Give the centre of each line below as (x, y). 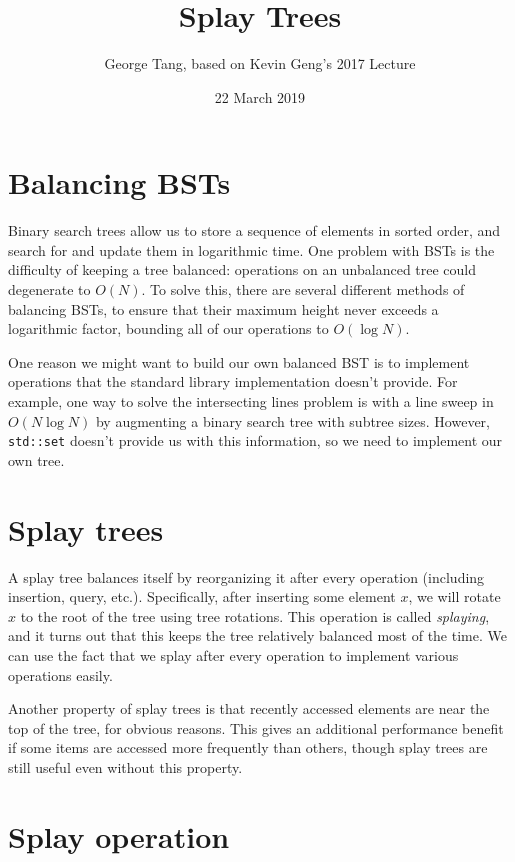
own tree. (36, 459)
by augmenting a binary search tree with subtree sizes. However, (292, 420)
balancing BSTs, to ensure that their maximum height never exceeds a (223, 308)
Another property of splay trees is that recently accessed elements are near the (249, 708)
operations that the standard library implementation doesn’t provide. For (233, 381)
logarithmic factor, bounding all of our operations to (168, 328)
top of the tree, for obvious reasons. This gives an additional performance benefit (256, 727)
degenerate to (49, 289)
